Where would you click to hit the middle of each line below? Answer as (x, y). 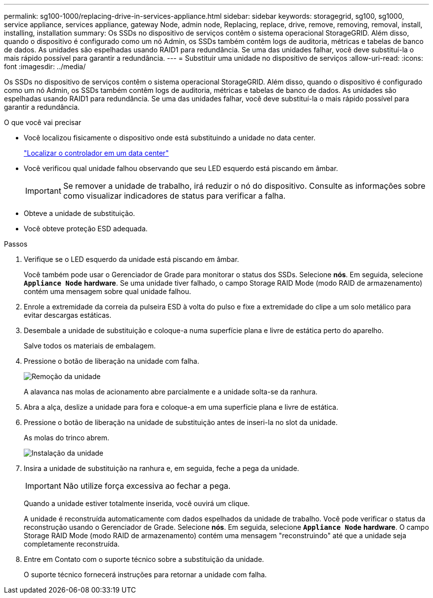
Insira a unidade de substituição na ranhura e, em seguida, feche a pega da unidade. (162, 468)
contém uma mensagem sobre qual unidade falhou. (108, 291)
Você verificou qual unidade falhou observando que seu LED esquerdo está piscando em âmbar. (181, 168)
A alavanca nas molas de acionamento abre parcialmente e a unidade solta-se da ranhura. (171, 392)
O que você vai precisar (43, 122)
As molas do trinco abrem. (67, 438)
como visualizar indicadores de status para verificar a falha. (174, 196)
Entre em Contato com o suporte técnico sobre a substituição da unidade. (144, 559)
